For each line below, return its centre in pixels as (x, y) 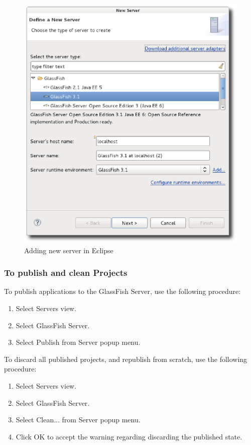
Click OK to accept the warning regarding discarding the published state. (129, 436)
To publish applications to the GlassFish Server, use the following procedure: (122, 291)
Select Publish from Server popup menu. (78, 342)
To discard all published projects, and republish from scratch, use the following (126, 359)
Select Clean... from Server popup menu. (78, 420)
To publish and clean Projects (66, 273)
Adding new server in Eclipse (69, 250)
